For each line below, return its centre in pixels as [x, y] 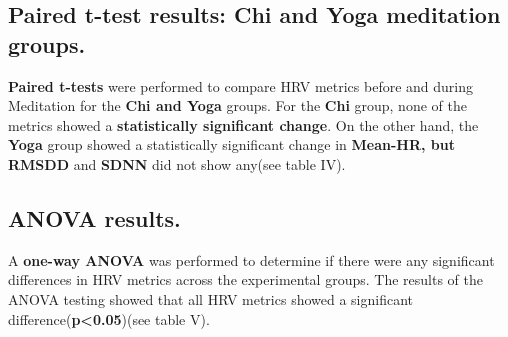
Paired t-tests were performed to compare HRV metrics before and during [240, 85]
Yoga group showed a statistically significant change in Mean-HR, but [231, 144]
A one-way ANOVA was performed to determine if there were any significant [251, 259]
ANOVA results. [94, 217]
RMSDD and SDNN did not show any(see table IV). [177, 163]
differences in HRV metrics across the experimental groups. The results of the [245, 279]
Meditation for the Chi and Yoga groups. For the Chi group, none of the [237, 105]
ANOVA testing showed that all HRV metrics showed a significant [211, 298]
